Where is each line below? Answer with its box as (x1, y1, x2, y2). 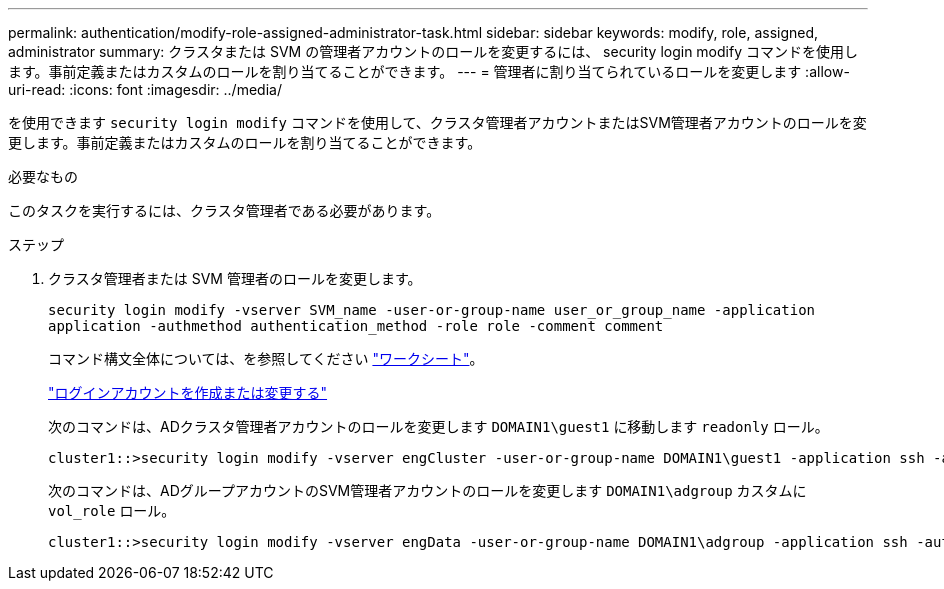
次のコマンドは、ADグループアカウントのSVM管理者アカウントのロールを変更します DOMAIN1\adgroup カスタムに (48, 482, 807, 499)
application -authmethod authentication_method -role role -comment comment (48, 318, 664, 334)
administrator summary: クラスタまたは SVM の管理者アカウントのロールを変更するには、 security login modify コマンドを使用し (8, 43, 858, 60)
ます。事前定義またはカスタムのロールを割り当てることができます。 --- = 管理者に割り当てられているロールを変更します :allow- (8, 63, 850, 80)
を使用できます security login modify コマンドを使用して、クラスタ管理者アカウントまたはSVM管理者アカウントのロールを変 (8, 114, 867, 131)
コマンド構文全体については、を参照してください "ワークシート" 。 (48, 350, 484, 367)
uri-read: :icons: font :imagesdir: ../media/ (8, 81, 282, 98)
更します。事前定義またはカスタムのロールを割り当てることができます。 (8, 134, 482, 151)
